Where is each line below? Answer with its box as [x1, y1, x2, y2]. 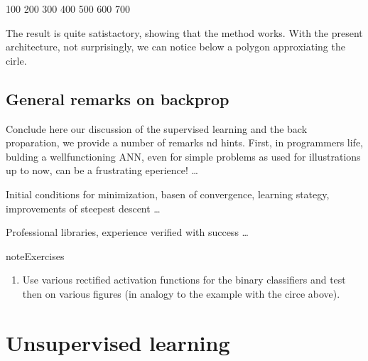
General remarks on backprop [6, 87, 229, 109]
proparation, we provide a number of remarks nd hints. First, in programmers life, [6, 135, 363, 150]
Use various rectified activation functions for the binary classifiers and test [22, 272, 346, 287]
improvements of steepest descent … [6, 200, 161, 215]
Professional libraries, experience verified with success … [6, 225, 249, 239]
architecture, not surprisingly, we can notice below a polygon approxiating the [6, 39, 345, 54]
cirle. [6, 53, 27, 68]
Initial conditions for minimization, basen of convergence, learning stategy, [6, 186, 330, 201]
